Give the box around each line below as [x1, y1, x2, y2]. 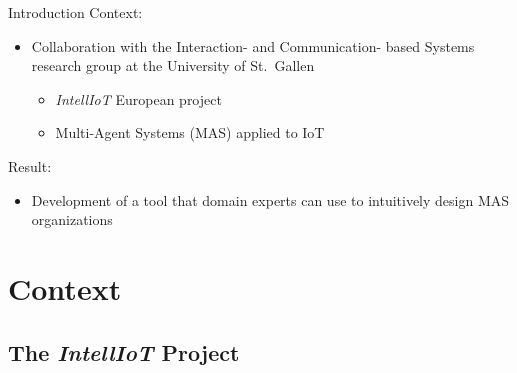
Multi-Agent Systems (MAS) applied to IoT [55, 122, 325, 143]
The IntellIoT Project [8, 336, 240, 367]
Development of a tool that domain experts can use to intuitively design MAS [31, 189, 510, 210]
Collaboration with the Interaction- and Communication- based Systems [31, 35, 475, 56]
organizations [31, 209, 113, 230]
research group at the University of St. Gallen [31, 55, 315, 76]
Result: [8, 155, 52, 176]
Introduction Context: [8, 2, 143, 22]
